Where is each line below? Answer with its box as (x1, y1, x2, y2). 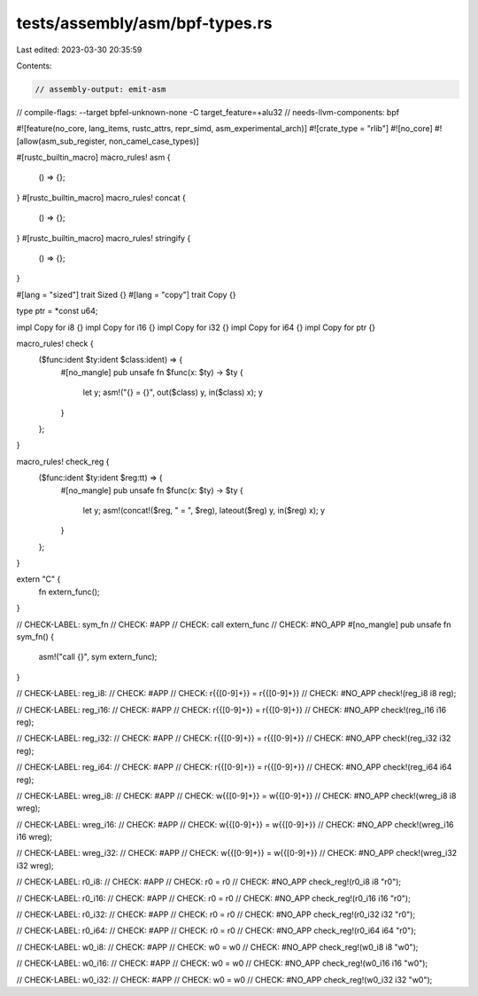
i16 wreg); (16, 832, 53, 843)
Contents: (16, 60, 52, 71)
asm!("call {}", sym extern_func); (38, 652, 158, 663)
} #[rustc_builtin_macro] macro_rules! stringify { (16, 232, 191, 243)
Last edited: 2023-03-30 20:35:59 (16, 44, 143, 55)
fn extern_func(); (38, 586, 101, 597)
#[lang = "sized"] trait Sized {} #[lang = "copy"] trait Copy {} (16, 289, 236, 300)
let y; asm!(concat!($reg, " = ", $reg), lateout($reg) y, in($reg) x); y (82, 505, 326, 515)
